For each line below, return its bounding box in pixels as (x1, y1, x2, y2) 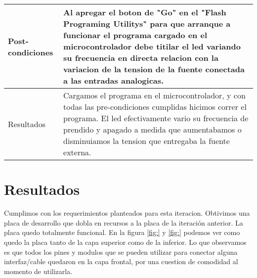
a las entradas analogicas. (63, 75, 164, 86)
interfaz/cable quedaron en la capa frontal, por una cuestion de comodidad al (4, 256, 238, 267)
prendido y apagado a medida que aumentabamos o (63, 124, 242, 135)
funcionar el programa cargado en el (63, 29, 208, 41)
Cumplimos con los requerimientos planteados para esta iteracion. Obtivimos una (4, 208, 250, 218)
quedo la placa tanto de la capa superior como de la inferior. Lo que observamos (4, 236, 247, 247)
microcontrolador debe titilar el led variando (63, 41, 241, 52)
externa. (63, 146, 91, 158)
